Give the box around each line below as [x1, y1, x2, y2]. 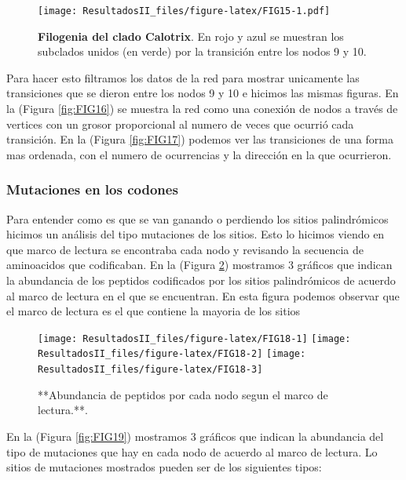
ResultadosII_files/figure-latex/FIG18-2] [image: [38, 348, 306, 360]
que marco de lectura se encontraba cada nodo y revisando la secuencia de [6, 241, 364, 257]
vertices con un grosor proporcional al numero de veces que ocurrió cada [6, 115, 354, 132]
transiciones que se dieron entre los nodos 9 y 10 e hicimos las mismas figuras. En [6, 85, 399, 101]
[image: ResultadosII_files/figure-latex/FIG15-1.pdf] [38, 5, 331, 16]
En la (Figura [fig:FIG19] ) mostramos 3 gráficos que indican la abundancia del [6, 427, 384, 444]
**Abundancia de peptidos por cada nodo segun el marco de [38, 386, 328, 402]
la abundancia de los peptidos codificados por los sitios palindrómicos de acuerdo [6, 272, 396, 288]
